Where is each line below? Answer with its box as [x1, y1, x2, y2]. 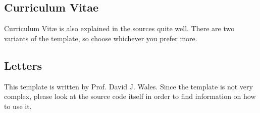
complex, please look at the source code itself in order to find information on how [4, 91, 256, 101]
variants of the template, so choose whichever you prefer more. [4, 33, 197, 43]
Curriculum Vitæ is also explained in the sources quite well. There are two [4, 23, 235, 34]
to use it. [4, 100, 32, 111]
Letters [4, 57, 42, 73]
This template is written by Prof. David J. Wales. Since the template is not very [4, 81, 253, 91]
